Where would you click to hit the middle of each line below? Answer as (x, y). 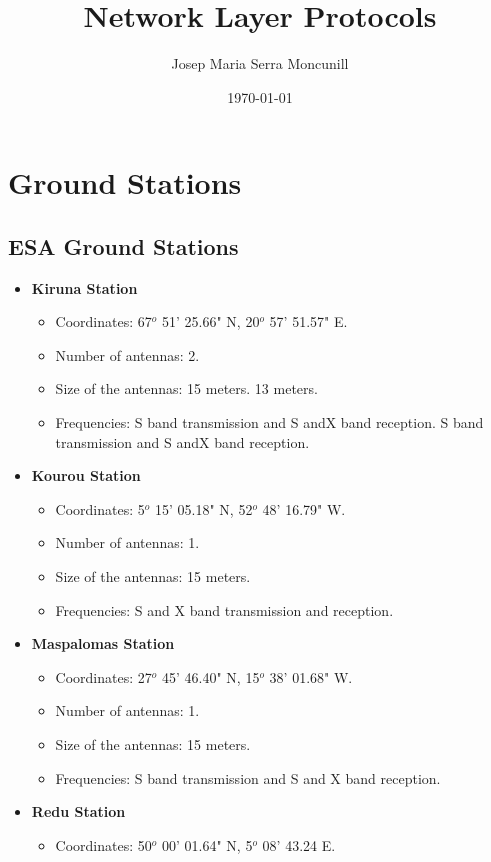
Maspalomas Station (103, 643)
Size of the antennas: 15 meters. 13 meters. (186, 388)
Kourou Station (86, 475)
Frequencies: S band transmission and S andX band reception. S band (269, 422)
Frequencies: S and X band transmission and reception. (224, 609)
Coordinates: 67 (103, 321)
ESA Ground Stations (123, 245)
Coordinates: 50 (103, 844)
